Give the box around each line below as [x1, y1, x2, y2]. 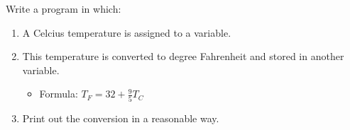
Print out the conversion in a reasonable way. [22, 110, 219, 125]
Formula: [39, 86, 78, 101]
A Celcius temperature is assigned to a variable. [22, 25, 231, 40]
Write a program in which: [6, 1, 121, 16]
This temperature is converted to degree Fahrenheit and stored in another [22, 49, 344, 64]
